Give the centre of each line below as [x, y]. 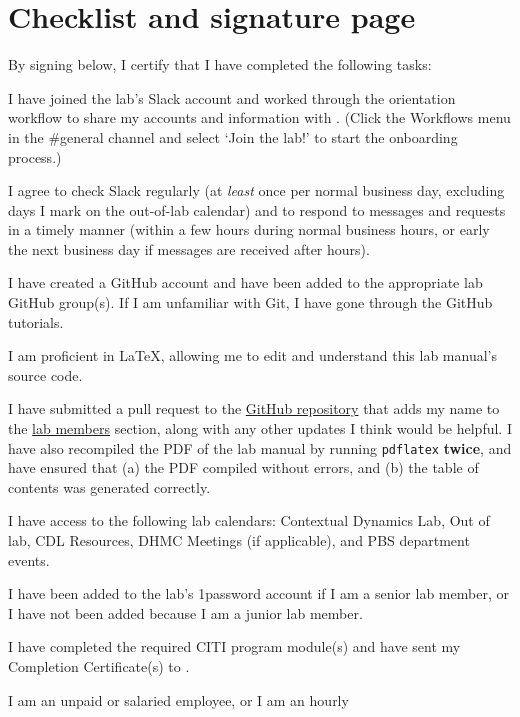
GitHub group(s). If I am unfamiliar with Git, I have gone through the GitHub [250, 302]
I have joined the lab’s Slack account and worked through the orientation [232, 97]
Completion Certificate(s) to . [99, 666]
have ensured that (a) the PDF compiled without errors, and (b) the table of [243, 467]
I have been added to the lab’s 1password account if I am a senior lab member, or [258, 593]
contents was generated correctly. [109, 486]
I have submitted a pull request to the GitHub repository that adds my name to [254, 408]
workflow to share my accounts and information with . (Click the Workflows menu [259, 117]
